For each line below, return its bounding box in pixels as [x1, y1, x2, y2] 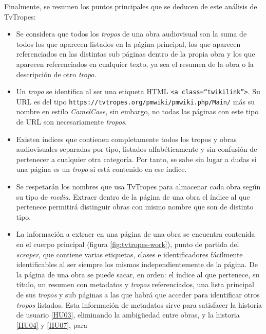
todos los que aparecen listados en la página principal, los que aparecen [16, 38, 241, 49]
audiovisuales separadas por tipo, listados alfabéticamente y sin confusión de [16, 144, 257, 154]
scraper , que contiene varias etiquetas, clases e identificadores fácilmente [16, 249, 243, 259]
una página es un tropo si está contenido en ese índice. [16, 164, 187, 174]
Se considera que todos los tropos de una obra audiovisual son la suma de [16, 28, 247, 39]
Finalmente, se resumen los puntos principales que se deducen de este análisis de [4, 1, 257, 11]
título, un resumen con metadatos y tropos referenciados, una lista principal [16, 279, 254, 290]
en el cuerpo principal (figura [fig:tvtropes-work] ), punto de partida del [16, 239, 239, 249]
